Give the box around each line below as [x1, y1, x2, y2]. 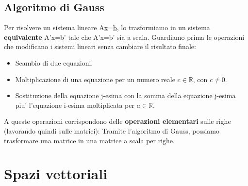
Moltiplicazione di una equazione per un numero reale [15, 74, 175, 84]
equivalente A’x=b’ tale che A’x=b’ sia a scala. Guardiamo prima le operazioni [4, 32, 245, 42]
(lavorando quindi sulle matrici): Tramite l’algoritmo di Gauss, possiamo [4, 125, 220, 135]
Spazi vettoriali [4, 164, 108, 184]
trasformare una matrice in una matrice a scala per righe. [4, 135, 175, 145]
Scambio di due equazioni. [15, 57, 93, 68]
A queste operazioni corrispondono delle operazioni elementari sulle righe [4, 116, 231, 126]
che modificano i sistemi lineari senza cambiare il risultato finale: [4, 41, 196, 51]
